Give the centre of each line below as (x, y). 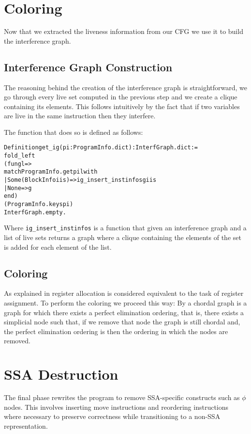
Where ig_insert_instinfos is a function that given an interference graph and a (125, 228)
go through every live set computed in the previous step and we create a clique (121, 97)
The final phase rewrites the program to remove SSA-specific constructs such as (122, 397)
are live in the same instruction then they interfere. (80, 116)
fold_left (20, 156)
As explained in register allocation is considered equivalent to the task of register (124, 293)
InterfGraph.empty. (35, 212)
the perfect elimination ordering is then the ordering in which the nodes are (116, 331)
